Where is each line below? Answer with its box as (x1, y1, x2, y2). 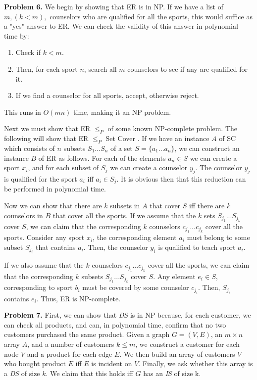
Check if (15, 47, 41, 57)
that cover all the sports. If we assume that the (52, 210, 196, 220)
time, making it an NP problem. (73, 106, 171, 117)
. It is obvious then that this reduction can (116, 173, 246, 184)
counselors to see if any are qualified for (127, 63, 248, 74)
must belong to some (187, 232, 250, 242)
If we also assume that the (4, 260, 84, 270)
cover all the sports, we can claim (148, 260, 250, 270)
